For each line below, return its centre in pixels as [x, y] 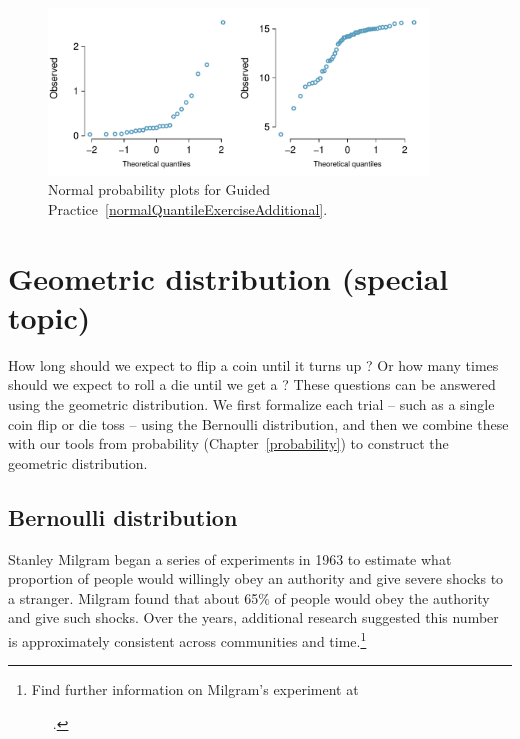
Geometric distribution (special [228, 277]
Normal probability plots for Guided [159, 189]
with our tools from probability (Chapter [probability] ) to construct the [228, 443]
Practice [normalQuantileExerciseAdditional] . [188, 208]
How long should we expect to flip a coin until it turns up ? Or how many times [253, 364]
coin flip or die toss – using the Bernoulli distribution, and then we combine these [258, 423]
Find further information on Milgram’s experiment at [195, 689]
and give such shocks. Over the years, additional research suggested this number [253, 617]
